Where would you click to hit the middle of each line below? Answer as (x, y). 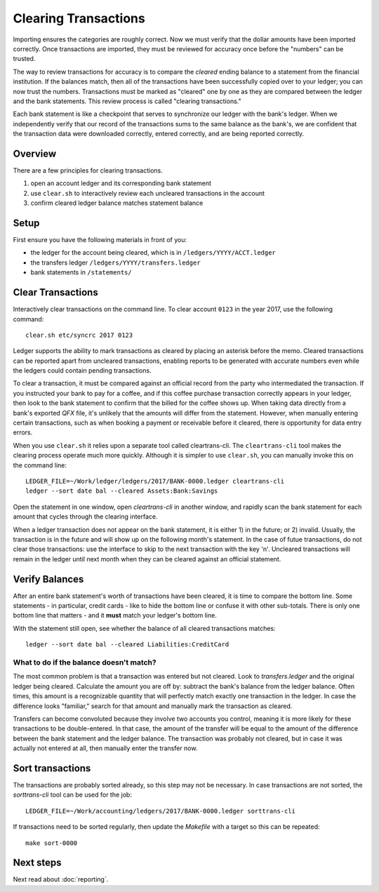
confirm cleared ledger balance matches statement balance (117, 203)
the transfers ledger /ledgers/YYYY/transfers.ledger (115, 262)
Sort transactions (52, 768)
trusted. (24, 59)
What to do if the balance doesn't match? (85, 662)
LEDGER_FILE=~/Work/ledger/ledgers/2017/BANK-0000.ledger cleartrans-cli (155, 481)
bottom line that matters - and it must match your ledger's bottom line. (115, 615)
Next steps (37, 863)
